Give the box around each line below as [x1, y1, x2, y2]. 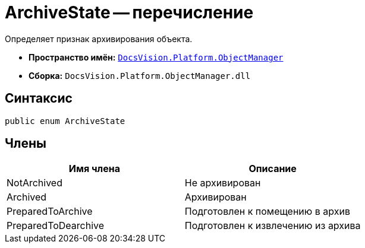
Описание [248, 163, 297, 175]
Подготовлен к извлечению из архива [184, 220, 361, 232]
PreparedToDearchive [7, 220, 105, 232]
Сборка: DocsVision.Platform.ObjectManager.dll [29, 70, 251, 81]
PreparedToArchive [7, 205, 93, 218]
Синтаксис [5, 91, 73, 106]
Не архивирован [184, 177, 261, 189]
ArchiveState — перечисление [5, 2, 254, 23]
